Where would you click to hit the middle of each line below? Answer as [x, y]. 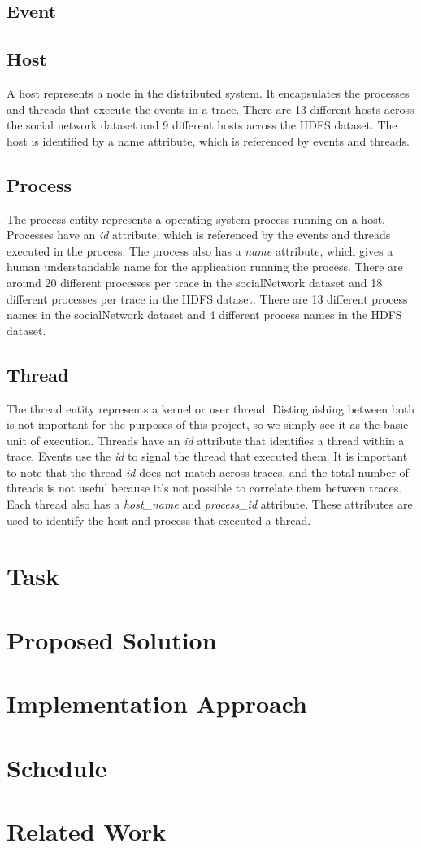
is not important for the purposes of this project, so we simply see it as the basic [208, 424]
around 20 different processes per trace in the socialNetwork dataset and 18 [195, 282]
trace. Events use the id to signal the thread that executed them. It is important [207, 456]
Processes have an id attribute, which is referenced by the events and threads [199, 235]
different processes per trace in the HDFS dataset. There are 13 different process [207, 298]
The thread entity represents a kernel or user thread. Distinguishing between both [211, 408]
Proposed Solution [112, 639]
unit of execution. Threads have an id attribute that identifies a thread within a [206, 440]
